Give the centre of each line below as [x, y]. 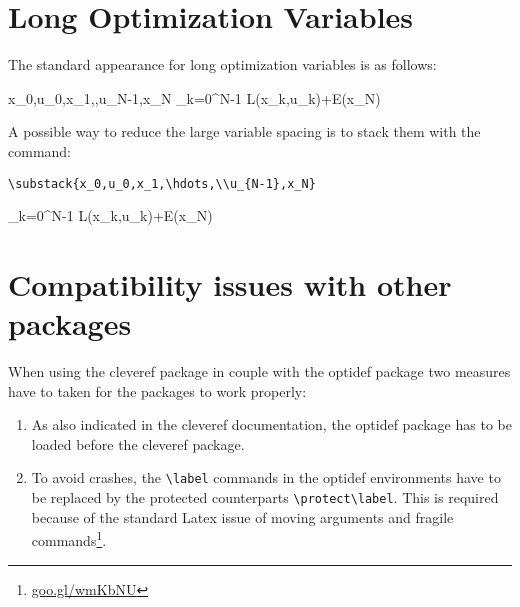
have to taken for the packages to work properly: [157, 390]
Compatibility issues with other [230, 283]
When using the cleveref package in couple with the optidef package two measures [259, 371]
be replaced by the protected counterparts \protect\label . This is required [265, 497]
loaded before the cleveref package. [138, 443]
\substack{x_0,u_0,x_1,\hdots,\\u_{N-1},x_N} [162, 183]
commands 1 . [69, 538]
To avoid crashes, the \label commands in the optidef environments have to [266, 477]
